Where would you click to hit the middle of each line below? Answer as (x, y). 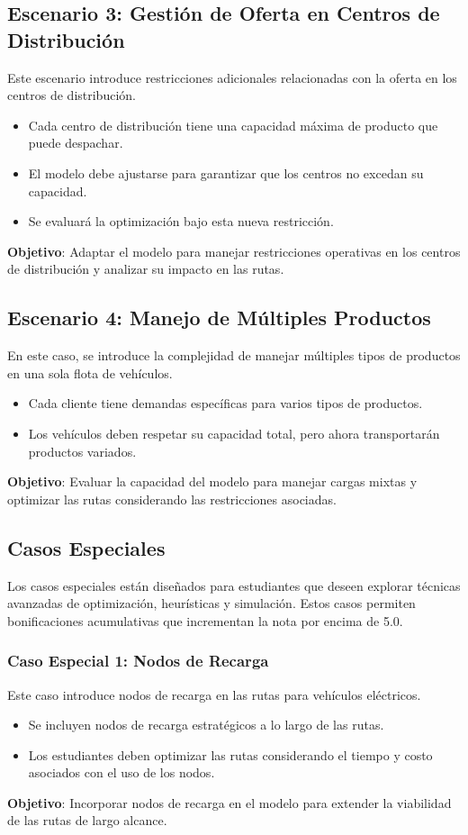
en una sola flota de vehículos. (90, 372)
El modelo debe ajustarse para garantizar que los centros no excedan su (226, 172)
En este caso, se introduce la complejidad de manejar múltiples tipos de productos (234, 355)
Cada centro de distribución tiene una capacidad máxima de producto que (233, 125)
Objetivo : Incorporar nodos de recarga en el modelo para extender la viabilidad (229, 802)
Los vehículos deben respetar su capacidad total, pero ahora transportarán (234, 433)
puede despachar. (76, 143)
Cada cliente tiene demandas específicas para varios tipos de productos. (225, 403)
